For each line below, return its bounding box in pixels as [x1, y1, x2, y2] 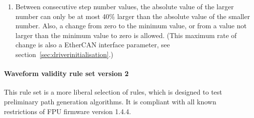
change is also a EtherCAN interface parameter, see [15, 39, 170, 50]
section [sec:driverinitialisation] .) [15, 49, 114, 59]
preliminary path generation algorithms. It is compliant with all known [4, 96, 216, 106]
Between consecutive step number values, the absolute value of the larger [15, 1, 234, 11]
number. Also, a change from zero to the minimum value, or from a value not [15, 20, 247, 31]
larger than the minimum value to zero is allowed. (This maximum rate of [15, 30, 237, 40]
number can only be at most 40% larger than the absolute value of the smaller [15, 11, 250, 21]
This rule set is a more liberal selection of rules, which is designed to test [4, 87, 222, 97]
